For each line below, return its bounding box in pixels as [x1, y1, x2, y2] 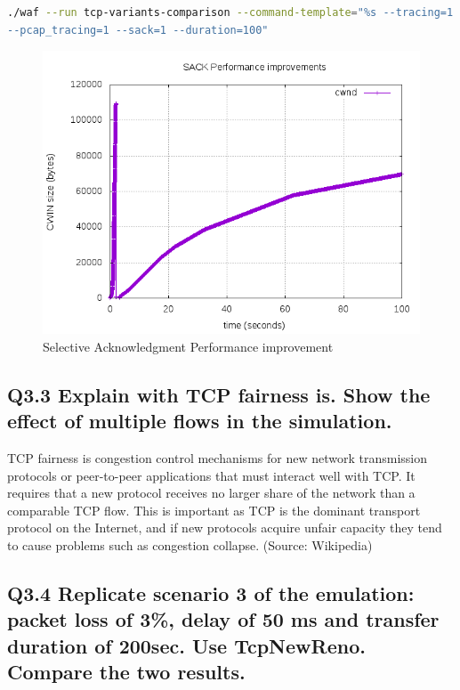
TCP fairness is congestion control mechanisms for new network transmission [7, 448, 427, 467]
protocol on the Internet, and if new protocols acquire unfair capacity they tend [7, 518, 442, 537]
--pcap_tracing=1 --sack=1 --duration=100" [7, 23, 269, 37]
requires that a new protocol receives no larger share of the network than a [7, 483, 416, 502]
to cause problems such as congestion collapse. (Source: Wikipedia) [7, 535, 373, 554]
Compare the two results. [7, 658, 246, 686]
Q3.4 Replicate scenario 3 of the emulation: [7, 579, 415, 606]
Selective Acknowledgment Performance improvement [43, 337, 334, 355]
